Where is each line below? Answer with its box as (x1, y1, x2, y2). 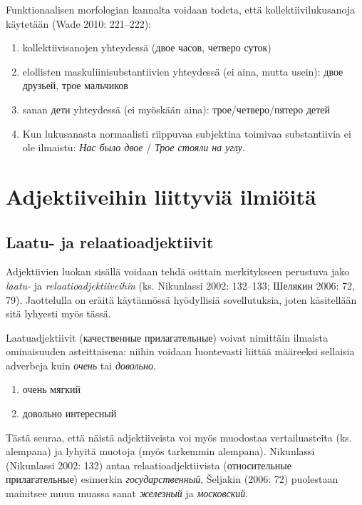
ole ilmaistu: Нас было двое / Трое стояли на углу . (22, 140, 245, 155)
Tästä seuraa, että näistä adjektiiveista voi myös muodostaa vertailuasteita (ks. (6, 429, 352, 444)
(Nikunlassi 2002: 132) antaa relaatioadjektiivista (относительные (6, 457, 291, 472)
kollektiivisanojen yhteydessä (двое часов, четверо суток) (22, 40, 271, 55)
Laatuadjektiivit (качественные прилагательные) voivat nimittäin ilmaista (6, 330, 328, 345)
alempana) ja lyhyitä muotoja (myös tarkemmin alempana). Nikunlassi (6, 444, 315, 459)
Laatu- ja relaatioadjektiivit (6, 230, 214, 252)
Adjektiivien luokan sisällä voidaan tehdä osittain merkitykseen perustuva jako (6, 264, 350, 279)
